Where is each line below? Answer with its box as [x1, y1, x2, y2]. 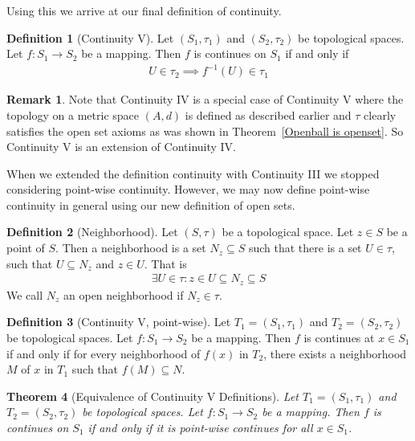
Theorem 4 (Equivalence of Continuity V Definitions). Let [6, 387, 299, 404]
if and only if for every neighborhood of [6, 345, 201, 361]
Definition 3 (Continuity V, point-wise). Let [6, 313, 231, 330]
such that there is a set [248, 239, 362, 256]
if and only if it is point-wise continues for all [87, 419, 313, 435]
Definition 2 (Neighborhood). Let [6, 223, 178, 240]
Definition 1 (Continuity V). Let [6, 29, 174, 46]
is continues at [303, 329, 375, 345]
